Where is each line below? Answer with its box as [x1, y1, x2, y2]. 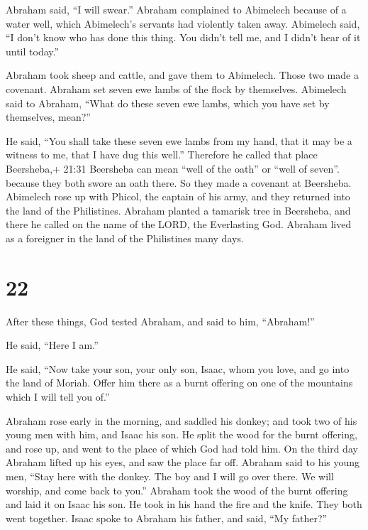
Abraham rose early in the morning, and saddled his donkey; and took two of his [6, 413, 357, 428]
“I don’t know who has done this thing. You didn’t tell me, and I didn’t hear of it [6, 30, 361, 45]
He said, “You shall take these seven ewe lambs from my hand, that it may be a [6, 133, 352, 148]
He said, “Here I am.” [6, 337, 99, 352]
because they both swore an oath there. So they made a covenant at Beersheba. [6, 175, 352, 190]
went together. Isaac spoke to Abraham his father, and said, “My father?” [6, 510, 328, 525]
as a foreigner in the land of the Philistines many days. [6, 230, 244, 245]
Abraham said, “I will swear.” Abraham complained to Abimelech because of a [6, 2, 347, 16]
